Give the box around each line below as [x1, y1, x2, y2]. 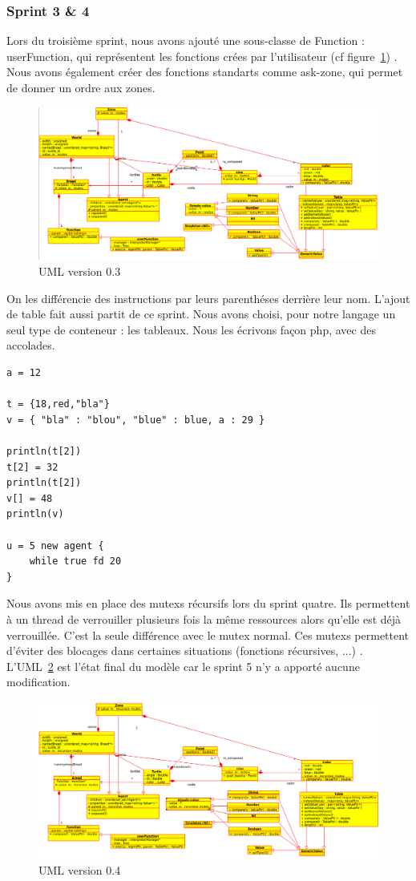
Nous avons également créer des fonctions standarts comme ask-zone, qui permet [6, 63, 403, 80]
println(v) [6, 508, 64, 520]
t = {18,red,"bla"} [6, 398, 110, 410]
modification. [6, 673, 71, 690]
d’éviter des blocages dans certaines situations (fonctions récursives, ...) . [6, 642, 363, 659]
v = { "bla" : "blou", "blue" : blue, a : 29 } [6, 414, 265, 426]
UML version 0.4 [38, 862, 121, 879]
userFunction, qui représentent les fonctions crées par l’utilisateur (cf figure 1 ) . [6, 47, 398, 64]
